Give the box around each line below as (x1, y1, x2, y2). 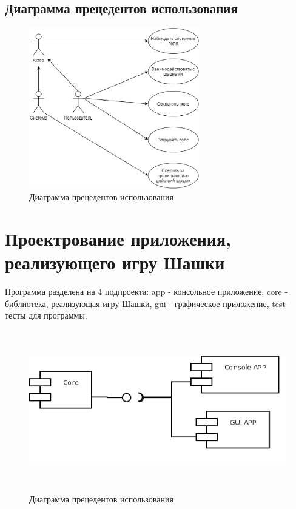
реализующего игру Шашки (5, 250, 225, 275)
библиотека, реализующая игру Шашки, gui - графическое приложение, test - (5, 297, 292, 309)
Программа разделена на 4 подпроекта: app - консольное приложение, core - (5, 285, 288, 298)
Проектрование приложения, (5, 226, 231, 251)
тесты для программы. (5, 309, 87, 322)
